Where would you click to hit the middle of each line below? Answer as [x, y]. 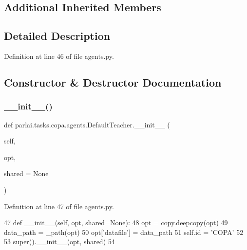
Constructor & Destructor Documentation [113, 82]
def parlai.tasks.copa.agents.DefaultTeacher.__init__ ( [87, 124]
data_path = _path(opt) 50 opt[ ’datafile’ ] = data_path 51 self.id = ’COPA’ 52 [124, 232]
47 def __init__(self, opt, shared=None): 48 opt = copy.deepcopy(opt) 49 [116, 223]
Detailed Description [57, 36]
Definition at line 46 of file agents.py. [59, 56]
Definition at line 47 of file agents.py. [59, 206]
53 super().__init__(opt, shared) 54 [59, 241]
